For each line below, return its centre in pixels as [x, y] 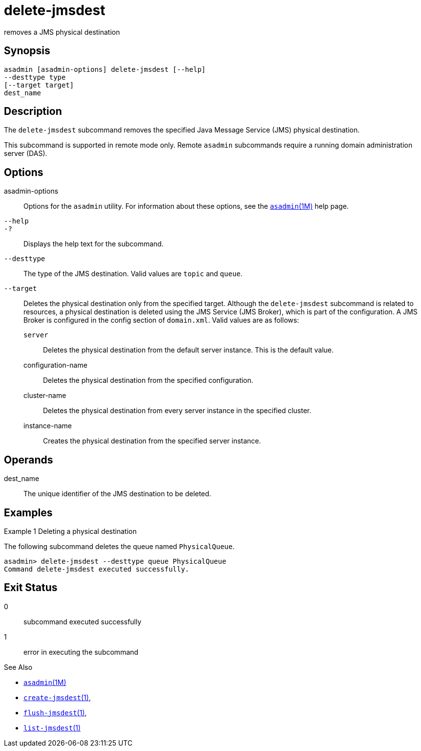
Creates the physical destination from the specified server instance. [152, 441]
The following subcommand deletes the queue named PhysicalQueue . [119, 546]
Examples [28, 512]
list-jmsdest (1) [52, 728]
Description [33, 111]
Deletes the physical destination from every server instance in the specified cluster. [177, 411]
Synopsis [27, 51]
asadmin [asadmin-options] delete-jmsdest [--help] [105, 69]
